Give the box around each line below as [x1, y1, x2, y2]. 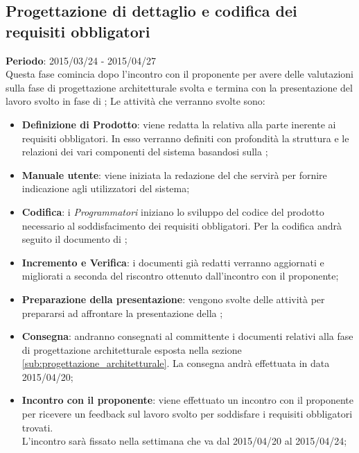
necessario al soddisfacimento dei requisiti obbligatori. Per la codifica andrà [21, 218, 342, 232]
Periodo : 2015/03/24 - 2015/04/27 [6, 53, 157, 67]
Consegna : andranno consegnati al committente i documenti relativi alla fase [21, 329, 353, 343]
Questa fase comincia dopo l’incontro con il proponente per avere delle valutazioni [6, 67, 353, 81]
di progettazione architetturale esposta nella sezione [21, 342, 242, 357]
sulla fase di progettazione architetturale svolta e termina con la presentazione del [6, 80, 353, 94]
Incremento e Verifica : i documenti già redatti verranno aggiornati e [21, 255, 324, 269]
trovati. [21, 420, 53, 434]
